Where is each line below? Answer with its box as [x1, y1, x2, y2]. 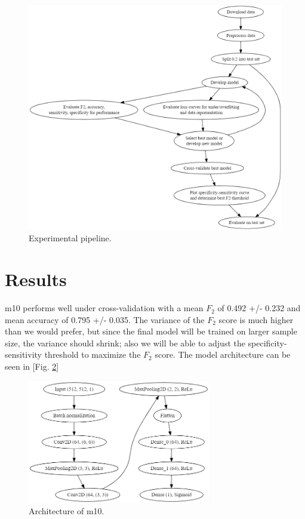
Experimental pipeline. [29, 232, 112, 244]
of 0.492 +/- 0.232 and [217, 302, 301, 314]
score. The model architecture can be [155, 348, 291, 361]
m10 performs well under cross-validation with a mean [5, 302, 204, 314]
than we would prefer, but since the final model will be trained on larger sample [5, 325, 297, 337]
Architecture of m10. [29, 505, 104, 517]
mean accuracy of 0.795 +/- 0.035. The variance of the [5, 313, 205, 325]
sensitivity [5, 348, 42, 361]
